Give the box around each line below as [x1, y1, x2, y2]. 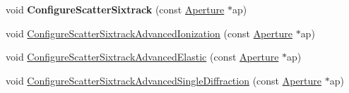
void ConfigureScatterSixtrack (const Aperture [6, 2, 225, 16]
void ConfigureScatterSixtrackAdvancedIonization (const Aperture [6, 25, 292, 40]
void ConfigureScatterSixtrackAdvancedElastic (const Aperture [6, 49, 279, 64]
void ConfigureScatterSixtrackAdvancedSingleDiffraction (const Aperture [6, 73, 322, 87]
